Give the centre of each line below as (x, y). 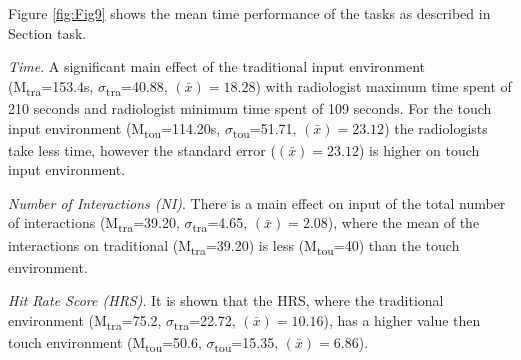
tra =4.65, (220, 224)
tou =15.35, (246, 343)
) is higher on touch (419, 149)
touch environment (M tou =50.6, (105, 343)
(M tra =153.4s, (51, 87)
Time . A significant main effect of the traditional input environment (217, 66)
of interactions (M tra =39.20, (94, 224)
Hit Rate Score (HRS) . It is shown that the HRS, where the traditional (226, 300)
